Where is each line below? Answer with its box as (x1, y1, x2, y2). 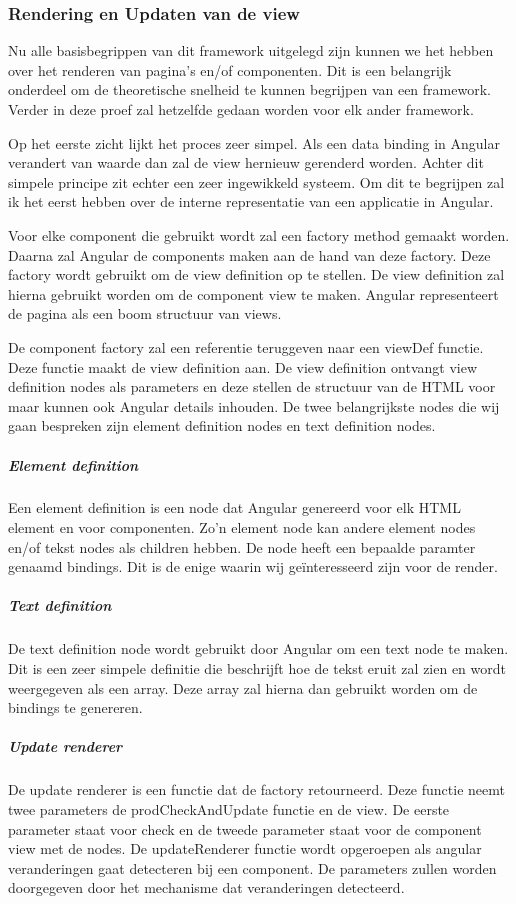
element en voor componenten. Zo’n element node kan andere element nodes (8, 517, 476, 538)
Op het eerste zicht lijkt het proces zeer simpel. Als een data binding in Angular (8, 132, 500, 153)
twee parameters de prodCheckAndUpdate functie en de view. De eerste (8, 798, 450, 819)
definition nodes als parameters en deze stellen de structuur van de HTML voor (8, 376, 496, 397)
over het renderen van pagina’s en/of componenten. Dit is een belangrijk (8, 59, 452, 80)
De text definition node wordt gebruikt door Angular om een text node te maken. (8, 638, 509, 659)
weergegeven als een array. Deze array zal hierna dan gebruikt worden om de (8, 677, 478, 698)
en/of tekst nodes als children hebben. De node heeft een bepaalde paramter (8, 536, 476, 557)
